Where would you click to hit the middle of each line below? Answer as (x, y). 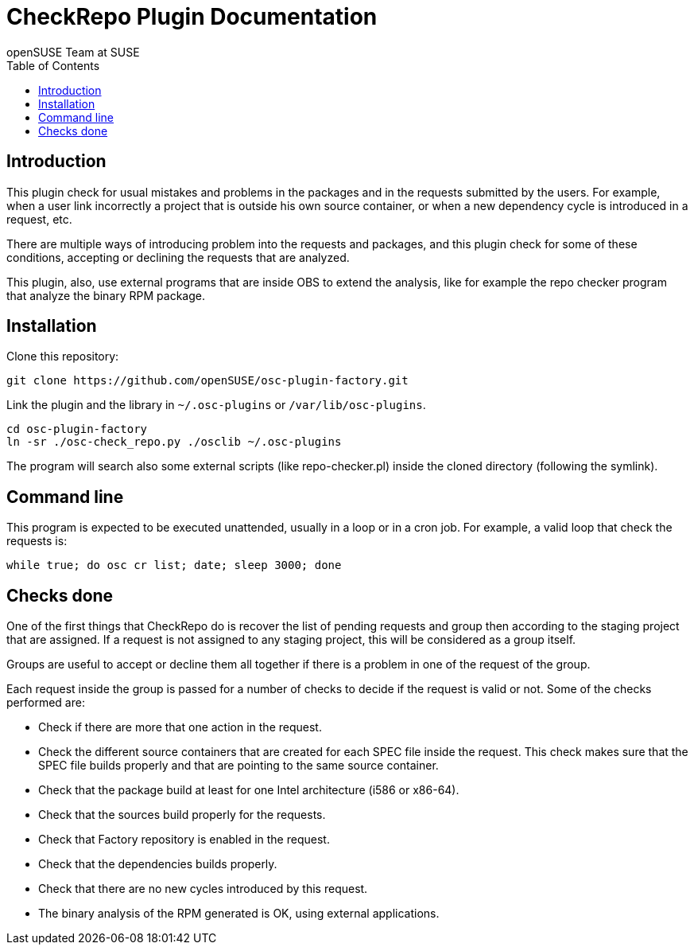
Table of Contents (53, 65)
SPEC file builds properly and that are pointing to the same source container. (238, 766)
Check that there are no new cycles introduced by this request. (203, 889)
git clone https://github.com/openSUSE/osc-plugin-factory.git (207, 381)
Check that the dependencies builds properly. (158, 864)
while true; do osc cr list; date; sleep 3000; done (174, 565)
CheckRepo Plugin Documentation (192, 17)
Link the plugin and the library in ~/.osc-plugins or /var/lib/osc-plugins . (216, 405)
